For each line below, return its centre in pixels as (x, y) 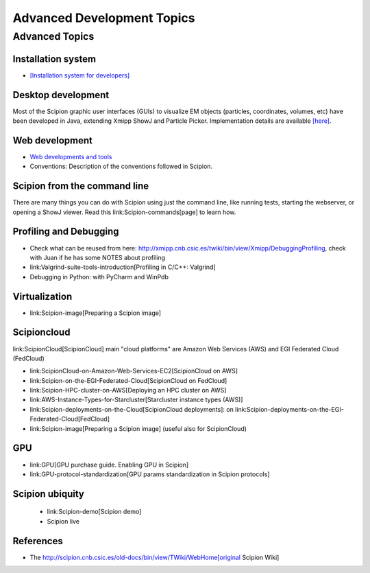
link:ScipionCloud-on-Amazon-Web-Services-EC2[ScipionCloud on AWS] (134, 371)
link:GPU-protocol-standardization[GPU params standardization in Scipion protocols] (150, 474)
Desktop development (61, 95)
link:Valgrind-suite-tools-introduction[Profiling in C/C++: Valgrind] (123, 267)
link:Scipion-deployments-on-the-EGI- (289, 409)
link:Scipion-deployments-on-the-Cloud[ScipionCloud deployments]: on (132, 409)
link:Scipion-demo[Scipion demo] (94, 512)
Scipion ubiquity (49, 494)
